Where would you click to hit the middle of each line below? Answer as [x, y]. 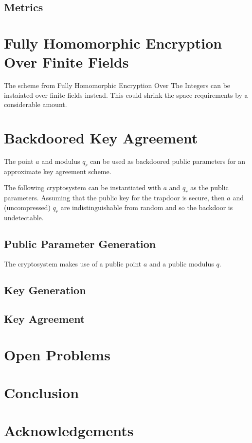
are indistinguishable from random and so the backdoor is [147, 207]
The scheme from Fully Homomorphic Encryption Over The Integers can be [117, 85]
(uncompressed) [27, 207]
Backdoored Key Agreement [101, 138]
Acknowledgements [69, 431]
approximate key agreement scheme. [58, 171]
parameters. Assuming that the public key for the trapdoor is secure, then [114, 198]
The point [19, 161]
